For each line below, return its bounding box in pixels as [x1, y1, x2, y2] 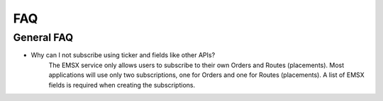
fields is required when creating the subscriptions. [48, 81, 195, 89]
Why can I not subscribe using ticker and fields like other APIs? [30, 51, 216, 59]
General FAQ [13, 31, 74, 44]
